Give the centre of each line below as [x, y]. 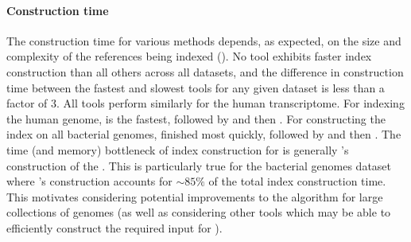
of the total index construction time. [297, 181]
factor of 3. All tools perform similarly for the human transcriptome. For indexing [205, 103]
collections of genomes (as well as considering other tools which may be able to [199, 212]
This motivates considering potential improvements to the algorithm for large [195, 196]
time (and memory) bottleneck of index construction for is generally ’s [178, 149]
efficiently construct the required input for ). [114, 227]
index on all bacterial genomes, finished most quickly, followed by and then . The [204, 134]
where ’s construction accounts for [89, 181]
